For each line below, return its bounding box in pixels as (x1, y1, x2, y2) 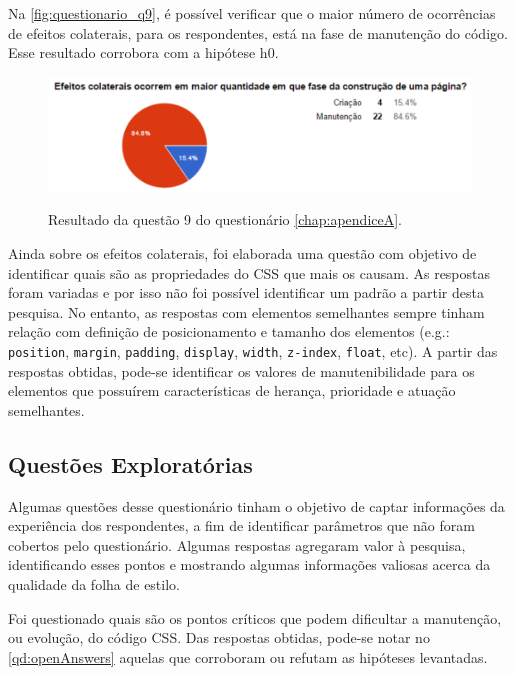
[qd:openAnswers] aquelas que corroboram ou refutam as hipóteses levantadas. (8, 646, 488, 667)
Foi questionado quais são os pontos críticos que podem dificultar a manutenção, (8, 607, 502, 628)
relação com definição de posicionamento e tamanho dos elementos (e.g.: (8, 321, 450, 342)
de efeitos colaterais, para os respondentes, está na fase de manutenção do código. (8, 22, 508, 43)
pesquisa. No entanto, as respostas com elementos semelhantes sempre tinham (8, 301, 485, 322)
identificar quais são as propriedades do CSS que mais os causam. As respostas (8, 262, 491, 283)
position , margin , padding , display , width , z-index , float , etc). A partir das (8, 341, 498, 362)
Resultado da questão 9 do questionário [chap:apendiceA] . (48, 209, 403, 230)
